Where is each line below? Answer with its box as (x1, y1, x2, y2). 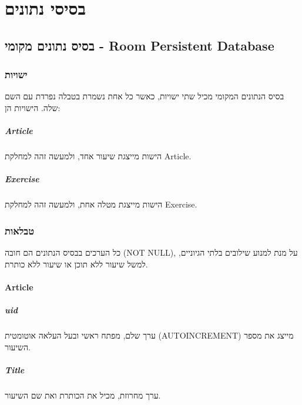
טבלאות (5, 223, 35, 237)
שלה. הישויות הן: (5, 101, 61, 113)
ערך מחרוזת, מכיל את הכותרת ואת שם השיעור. (5, 389, 161, 401)
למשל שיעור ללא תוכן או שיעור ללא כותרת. (5, 257, 148, 270)
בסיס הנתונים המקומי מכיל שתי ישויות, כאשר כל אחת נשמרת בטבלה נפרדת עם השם (5, 90, 284, 102)
